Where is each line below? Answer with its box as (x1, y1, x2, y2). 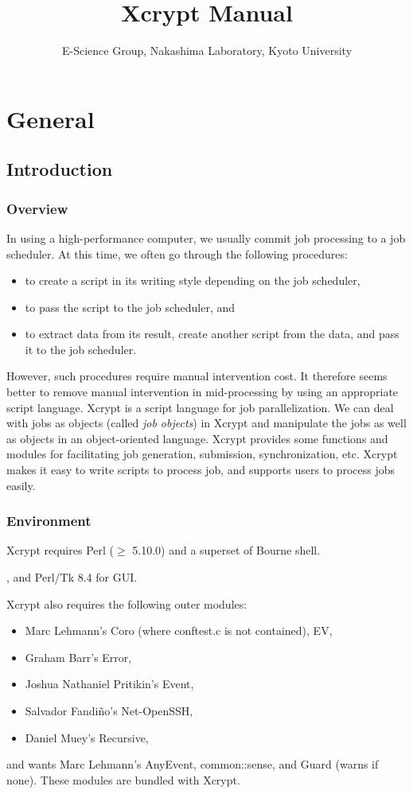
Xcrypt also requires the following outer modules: (6, 595, 247, 612)
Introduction (6, 157, 113, 181)
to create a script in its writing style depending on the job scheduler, (25, 272, 360, 289)
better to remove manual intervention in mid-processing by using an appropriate (6, 383, 399, 400)
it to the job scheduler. (25, 341, 137, 357)
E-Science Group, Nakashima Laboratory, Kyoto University (61, 42, 353, 59)
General (6, 102, 95, 134)
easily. (6, 477, 36, 493)
